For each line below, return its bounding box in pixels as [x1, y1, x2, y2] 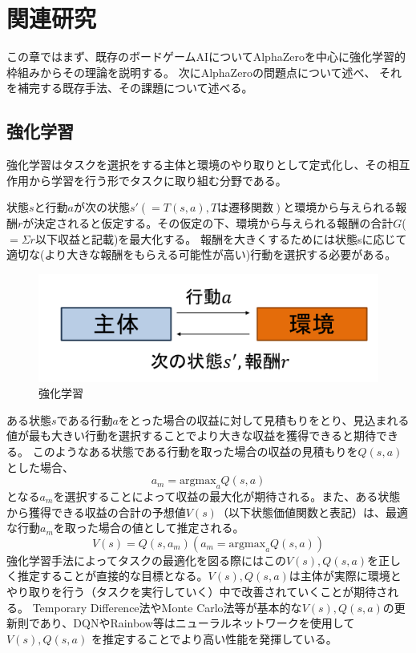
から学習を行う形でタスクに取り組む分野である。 [28, 171, 287, 188]
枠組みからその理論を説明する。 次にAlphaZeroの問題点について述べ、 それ [6, 63, 402, 80]
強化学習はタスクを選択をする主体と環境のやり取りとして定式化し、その [6, 156, 388, 173]
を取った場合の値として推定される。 [53, 519, 244, 536]
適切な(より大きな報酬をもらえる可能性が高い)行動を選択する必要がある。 [6, 246, 397, 263]
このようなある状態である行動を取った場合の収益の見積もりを [32, 443, 358, 460]
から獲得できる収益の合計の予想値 [6, 503, 186, 520]
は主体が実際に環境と [289, 567, 402, 584]
